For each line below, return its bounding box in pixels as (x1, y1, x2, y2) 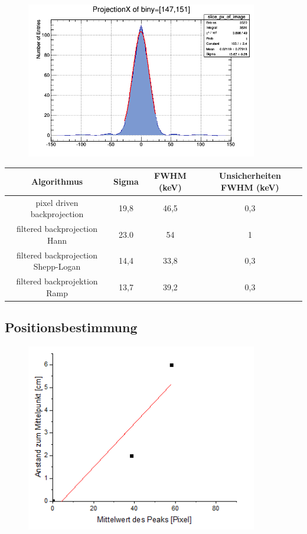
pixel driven (35, 196, 79, 208)
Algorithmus (31, 175, 83, 188)
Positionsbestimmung (5, 318, 138, 336)
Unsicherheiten (218, 169, 282, 182)
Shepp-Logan (33, 260, 81, 273)
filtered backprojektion (16, 274, 98, 287)
